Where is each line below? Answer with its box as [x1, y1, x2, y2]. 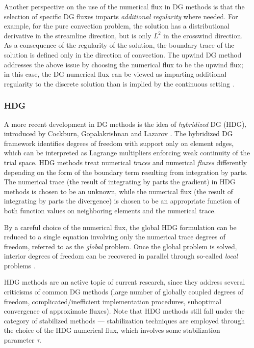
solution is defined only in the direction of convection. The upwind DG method [4, 49, 242, 59]
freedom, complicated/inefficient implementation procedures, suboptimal [4, 296, 222, 306]
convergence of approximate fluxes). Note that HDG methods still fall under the [4, 306, 245, 316]
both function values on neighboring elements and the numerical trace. [4, 205, 216, 215]
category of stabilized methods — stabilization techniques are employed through [4, 315, 245, 325]
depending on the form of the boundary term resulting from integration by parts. [4, 167, 248, 177]
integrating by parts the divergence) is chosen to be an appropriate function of [4, 196, 240, 206]
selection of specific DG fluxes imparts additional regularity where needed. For [4, 11, 238, 21]
